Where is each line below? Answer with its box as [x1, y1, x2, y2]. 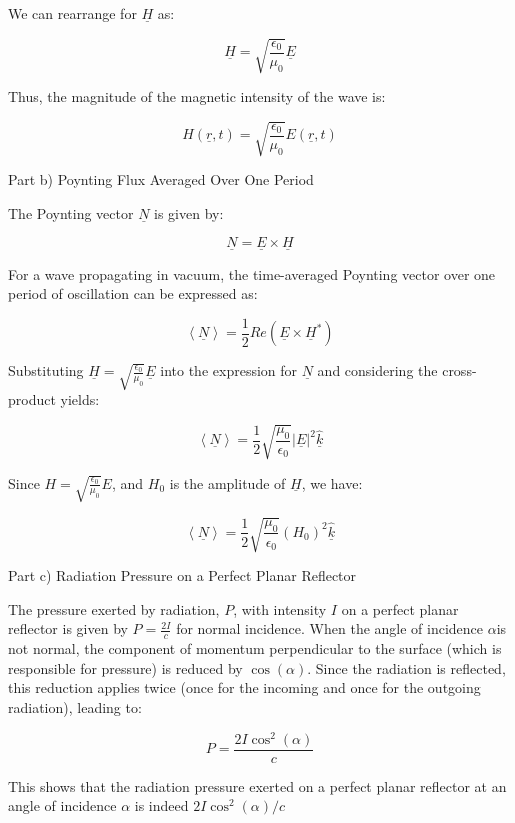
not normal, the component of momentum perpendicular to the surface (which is [8, 638, 502, 659]
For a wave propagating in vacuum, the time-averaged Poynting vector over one [8, 263, 496, 284]
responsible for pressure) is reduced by [8, 657, 243, 678]
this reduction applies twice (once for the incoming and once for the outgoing [8, 677, 481, 698]
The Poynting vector [8, 202, 134, 223]
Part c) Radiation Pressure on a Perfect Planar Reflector [8, 565, 357, 586]
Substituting [8, 360, 84, 381]
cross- [442, 360, 477, 381]
